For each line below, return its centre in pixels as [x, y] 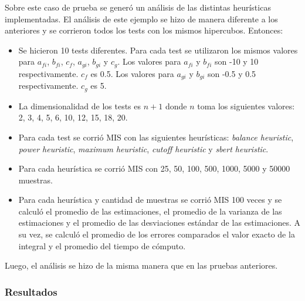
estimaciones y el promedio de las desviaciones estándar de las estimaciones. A [159, 223]
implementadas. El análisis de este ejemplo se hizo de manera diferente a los [141, 19]
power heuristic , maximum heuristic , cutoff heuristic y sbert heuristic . [143, 148]
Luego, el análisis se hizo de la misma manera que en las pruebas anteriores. [141, 265]
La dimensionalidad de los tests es [80, 106]
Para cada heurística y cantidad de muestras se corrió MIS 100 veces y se [150, 200]
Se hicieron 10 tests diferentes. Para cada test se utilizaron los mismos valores [158, 50]
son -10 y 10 [237, 61]
